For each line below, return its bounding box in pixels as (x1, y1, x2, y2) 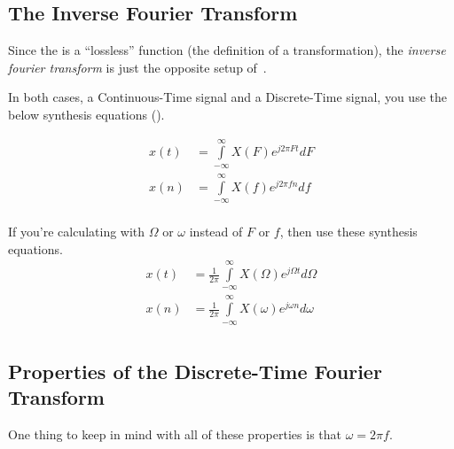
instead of (189, 222, 243, 241)
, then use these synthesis (279, 222, 418, 241)
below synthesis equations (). (8, 105, 165, 123)
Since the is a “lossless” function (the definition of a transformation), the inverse (8, 41, 446, 59)
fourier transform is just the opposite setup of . (8, 58, 267, 76)
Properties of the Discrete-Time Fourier (8, 358, 382, 385)
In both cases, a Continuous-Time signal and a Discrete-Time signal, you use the (8, 88, 447, 106)
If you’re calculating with (8, 222, 145, 241)
